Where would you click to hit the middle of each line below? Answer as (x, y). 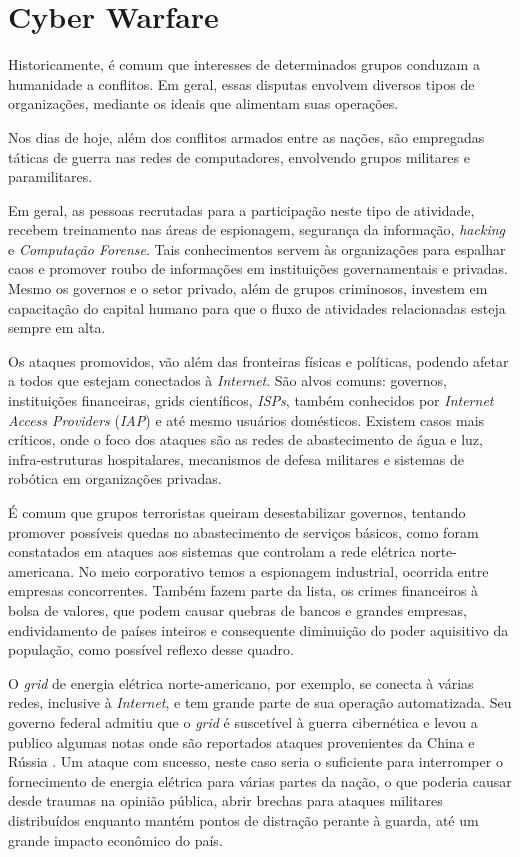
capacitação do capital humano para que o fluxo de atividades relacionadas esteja (257, 307)
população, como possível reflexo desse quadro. (151, 649)
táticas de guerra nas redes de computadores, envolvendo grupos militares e (239, 156)
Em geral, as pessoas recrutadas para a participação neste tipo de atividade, (241, 209)
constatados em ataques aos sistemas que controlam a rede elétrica (212, 551)
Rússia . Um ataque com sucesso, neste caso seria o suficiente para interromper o (255, 761)
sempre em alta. (57, 327)
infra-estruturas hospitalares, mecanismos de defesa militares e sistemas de (236, 458)
